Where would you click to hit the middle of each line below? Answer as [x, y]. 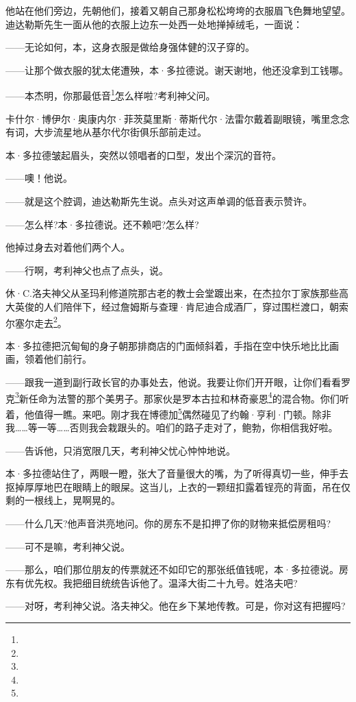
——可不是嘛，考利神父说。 [68, 546]
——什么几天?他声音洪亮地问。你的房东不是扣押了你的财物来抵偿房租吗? [168, 523]
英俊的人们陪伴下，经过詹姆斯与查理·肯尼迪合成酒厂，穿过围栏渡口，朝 [177, 306]
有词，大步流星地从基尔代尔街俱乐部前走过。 [106, 132]
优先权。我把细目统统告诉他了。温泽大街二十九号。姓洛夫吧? [161, 582]
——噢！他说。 [39, 178]
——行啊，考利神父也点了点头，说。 [87, 270]
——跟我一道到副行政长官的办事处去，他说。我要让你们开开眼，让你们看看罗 [178, 382]
